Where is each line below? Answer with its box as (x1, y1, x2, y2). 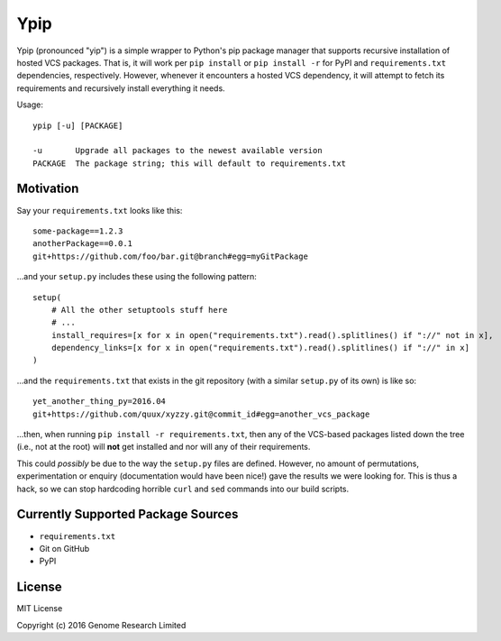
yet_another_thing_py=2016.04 (32, 397, 167, 407)
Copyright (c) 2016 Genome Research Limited (16, 619, 187, 630)
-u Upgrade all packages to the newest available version (32, 145, 323, 156)
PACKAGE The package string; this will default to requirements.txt (32, 158, 347, 169)
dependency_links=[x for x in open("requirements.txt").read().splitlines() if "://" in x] (50, 343, 470, 353)
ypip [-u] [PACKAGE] (32, 120, 123, 131)
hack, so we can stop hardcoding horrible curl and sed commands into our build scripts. (16, 483, 350, 494)
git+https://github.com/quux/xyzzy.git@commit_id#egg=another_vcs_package (32, 408, 370, 419)
